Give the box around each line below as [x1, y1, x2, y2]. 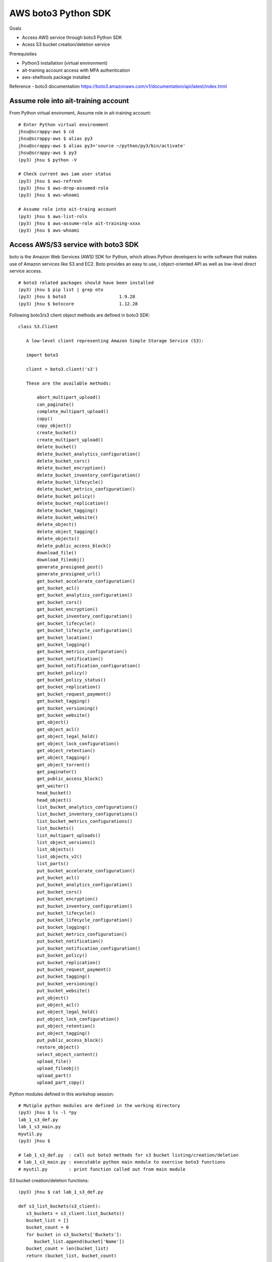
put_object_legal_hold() [37, 1009, 98, 1015]
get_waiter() [37, 783, 69, 788]
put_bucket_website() [37, 988, 90, 994]
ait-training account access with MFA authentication [22, 67, 130, 73]
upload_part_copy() [37, 1080, 85, 1085]
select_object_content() [37, 1051, 98, 1057]
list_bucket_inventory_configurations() [37, 811, 138, 817]
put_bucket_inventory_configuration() [37, 903, 133, 909]
